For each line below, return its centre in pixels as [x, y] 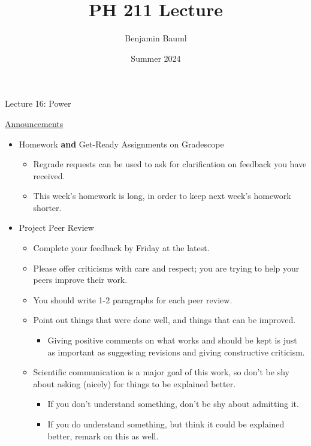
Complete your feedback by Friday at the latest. [121, 248]
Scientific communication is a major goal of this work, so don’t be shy [161, 372]
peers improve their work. [80, 280]
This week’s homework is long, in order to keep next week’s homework [162, 196]
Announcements [34, 123]
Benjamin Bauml [156, 38]
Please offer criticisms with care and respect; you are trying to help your [166, 268]
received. [49, 175]
